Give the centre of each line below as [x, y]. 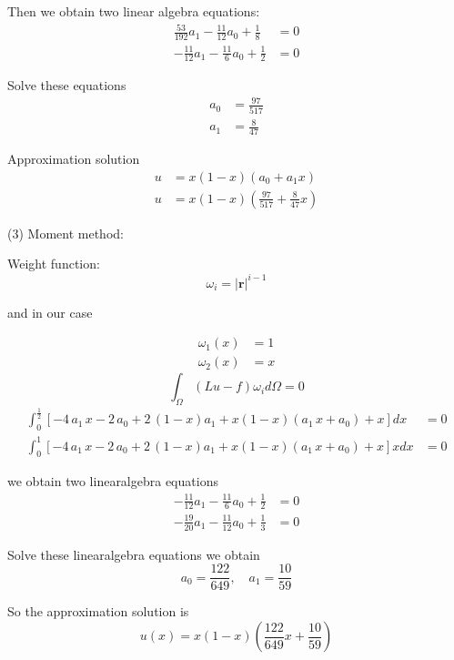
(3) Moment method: [66, 233]
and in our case [50, 312]
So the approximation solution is [98, 611]
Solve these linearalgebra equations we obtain [134, 554]
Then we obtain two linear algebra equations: [134, 11]
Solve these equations [67, 85]
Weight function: [54, 264]
